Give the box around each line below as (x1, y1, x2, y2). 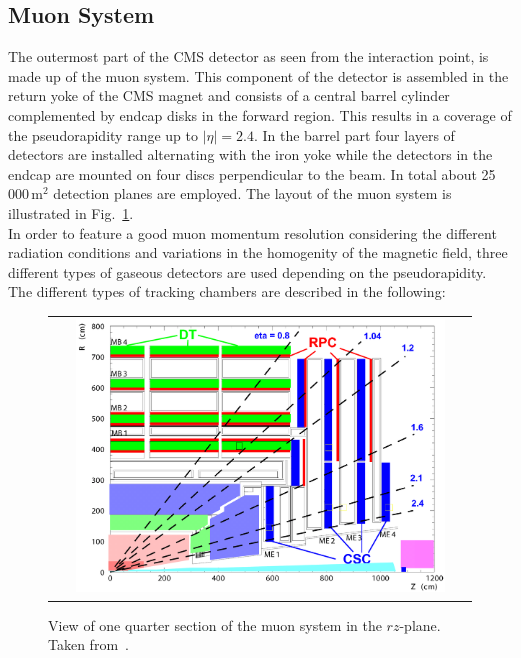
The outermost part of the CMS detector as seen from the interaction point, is (8, 46, 489, 67)
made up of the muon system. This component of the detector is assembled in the (8, 65, 509, 86)
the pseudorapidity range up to (8, 124, 198, 145)
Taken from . (48, 634, 129, 655)
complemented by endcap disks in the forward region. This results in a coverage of (8, 104, 512, 125)
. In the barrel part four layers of (253, 124, 455, 145)
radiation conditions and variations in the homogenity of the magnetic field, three (8, 242, 508, 263)
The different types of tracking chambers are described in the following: (8, 281, 446, 302)
